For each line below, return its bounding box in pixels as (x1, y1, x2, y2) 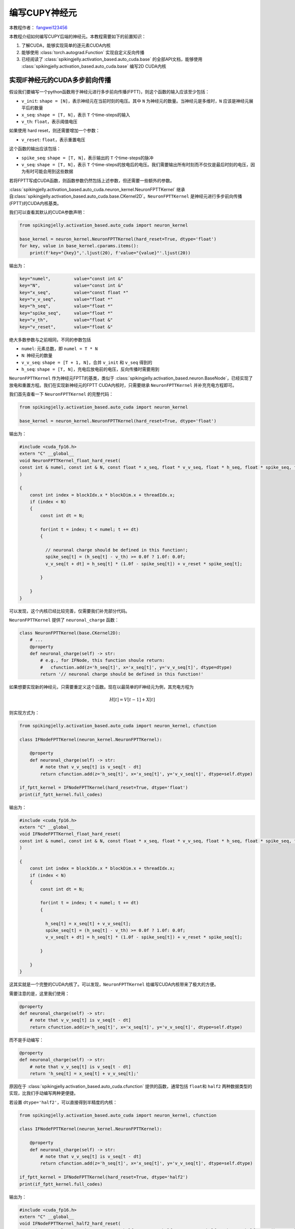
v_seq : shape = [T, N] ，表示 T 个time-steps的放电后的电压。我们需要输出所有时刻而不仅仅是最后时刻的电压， (21, 161, 251, 167)
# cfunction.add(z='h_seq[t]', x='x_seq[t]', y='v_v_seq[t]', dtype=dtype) (40, 664, 232, 670)
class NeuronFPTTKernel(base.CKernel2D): (19, 630, 121, 636)
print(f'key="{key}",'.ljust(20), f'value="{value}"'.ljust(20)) (29, 250, 191, 256)
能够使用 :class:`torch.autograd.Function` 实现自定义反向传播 (21, 49, 145, 55)
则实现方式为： (9, 709, 39, 715)
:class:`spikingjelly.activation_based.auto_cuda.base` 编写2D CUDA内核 (21, 63, 167, 69)
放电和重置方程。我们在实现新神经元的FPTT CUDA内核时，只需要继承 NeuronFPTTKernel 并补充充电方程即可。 (9, 382, 237, 388)
